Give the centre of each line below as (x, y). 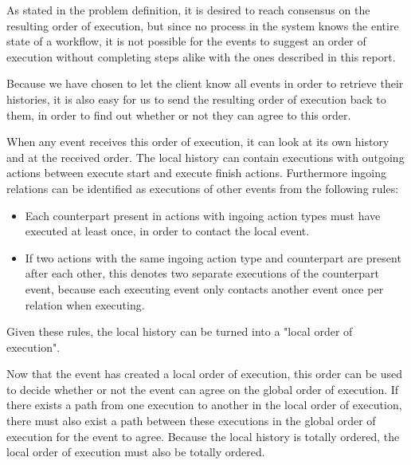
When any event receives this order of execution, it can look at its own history (198, 142)
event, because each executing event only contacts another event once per (204, 288)
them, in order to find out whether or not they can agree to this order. (179, 114)
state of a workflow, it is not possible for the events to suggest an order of (186, 41)
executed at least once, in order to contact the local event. (167, 231)
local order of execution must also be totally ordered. (136, 452)
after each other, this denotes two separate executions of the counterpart (202, 273)
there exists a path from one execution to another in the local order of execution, (204, 405)
